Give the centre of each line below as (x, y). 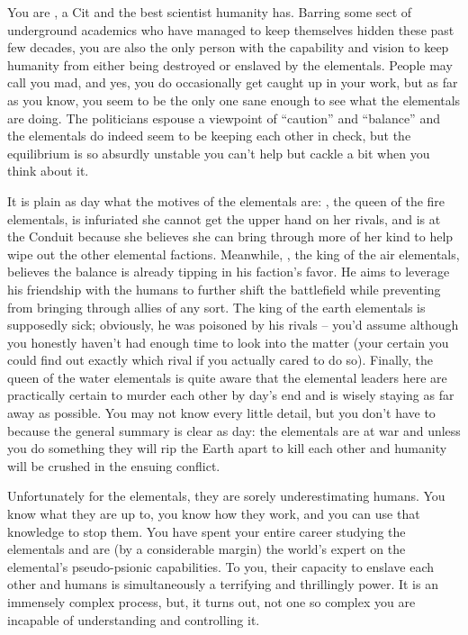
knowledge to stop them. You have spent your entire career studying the (207, 531)
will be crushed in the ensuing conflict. (114, 465)
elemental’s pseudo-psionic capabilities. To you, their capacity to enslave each (221, 566)
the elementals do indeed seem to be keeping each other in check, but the (209, 136)
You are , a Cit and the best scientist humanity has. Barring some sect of (210, 12)
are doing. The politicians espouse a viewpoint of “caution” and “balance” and (224, 118)
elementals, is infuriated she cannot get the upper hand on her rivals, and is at (224, 218)
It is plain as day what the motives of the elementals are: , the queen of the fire (226, 200)
